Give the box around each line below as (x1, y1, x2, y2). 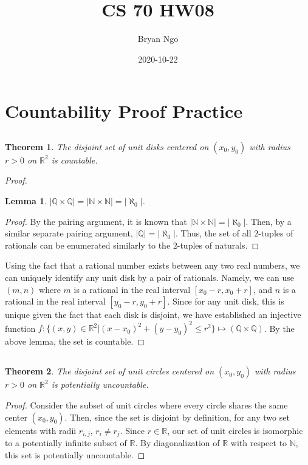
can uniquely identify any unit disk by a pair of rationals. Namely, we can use (5, 271, 294, 284)
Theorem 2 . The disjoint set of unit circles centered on (5, 365, 214, 377)
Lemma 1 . (5, 195, 47, 207)
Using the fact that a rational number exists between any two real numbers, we (5, 259, 300, 272)
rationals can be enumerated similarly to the (5, 238, 171, 251)
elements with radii (5, 424, 77, 436)
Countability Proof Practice (5, 98, 243, 123)
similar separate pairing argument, (5, 227, 133, 239)
